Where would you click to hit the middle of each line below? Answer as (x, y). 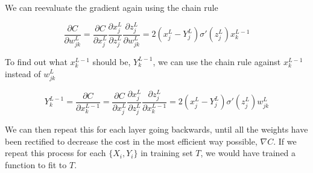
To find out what (36, 61)
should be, (112, 61)
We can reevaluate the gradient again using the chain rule (112, 7)
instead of (23, 73)
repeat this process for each (55, 153)
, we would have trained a (248, 153)
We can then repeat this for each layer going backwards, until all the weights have (156, 129)
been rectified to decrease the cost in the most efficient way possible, (131, 141)
